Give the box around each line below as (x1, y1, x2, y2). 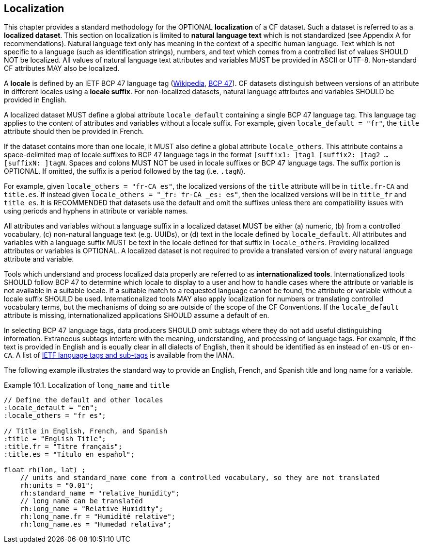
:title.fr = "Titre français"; (4, 443, 123, 451)
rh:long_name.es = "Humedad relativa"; (20, 520, 172, 529)
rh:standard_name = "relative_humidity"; (20, 489, 180, 497)
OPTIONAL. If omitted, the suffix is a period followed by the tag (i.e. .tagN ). (4, 167, 246, 176)
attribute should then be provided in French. (4, 127, 144, 136)
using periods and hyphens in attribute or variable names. (4, 207, 188, 215)
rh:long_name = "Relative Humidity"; (20, 505, 163, 513)
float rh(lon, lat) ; (4, 466, 86, 474)
